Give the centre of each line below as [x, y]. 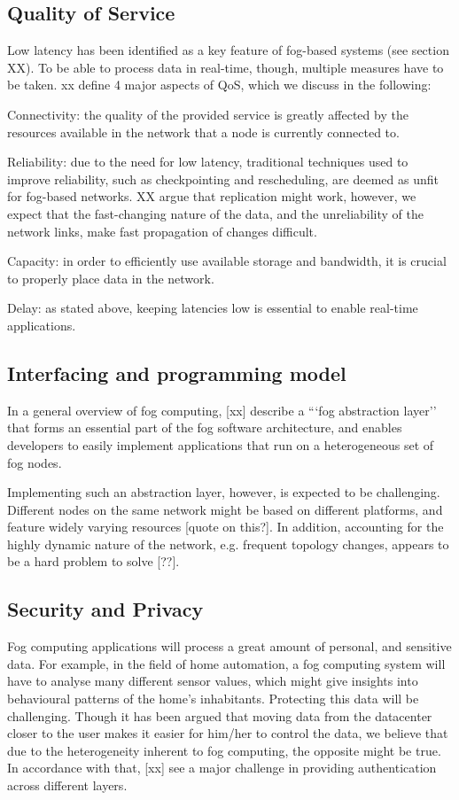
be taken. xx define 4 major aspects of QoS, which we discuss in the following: [219, 85]
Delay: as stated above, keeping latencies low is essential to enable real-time [213, 308]
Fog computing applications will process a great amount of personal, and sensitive [229, 646]
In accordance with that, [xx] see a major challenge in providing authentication [222, 768]
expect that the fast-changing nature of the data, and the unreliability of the [215, 213]
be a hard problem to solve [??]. [93, 561]
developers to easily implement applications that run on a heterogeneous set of [221, 444]
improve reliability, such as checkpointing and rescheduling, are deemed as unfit [223, 179]
